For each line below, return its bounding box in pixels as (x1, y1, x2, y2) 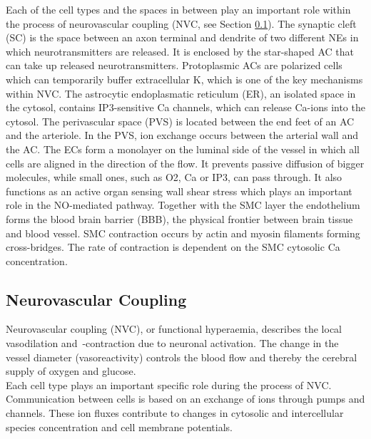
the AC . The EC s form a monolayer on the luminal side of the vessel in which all (6, 141, 360, 156)
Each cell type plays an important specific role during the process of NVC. (6, 377, 332, 392)
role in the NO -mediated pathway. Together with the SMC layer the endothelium (6, 197, 360, 212)
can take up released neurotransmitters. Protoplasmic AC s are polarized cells (6, 58, 342, 73)
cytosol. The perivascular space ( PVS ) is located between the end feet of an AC (6, 113, 355, 128)
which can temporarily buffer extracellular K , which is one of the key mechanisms (6, 71, 363, 86)
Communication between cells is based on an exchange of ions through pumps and (6, 391, 365, 406)
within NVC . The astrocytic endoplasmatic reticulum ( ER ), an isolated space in (6, 86, 356, 100)
